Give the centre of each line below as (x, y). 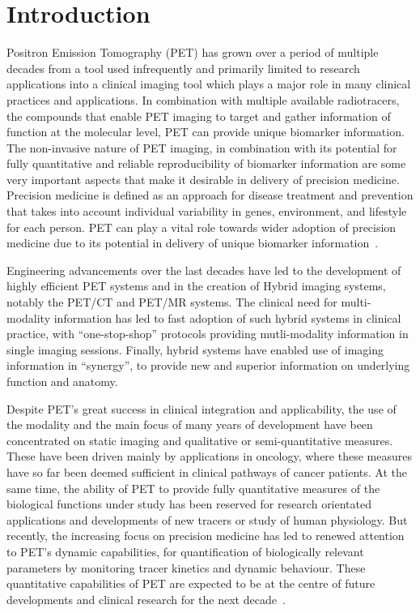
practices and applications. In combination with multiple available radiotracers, (203, 99)
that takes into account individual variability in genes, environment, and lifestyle (207, 211)
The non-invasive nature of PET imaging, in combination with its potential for (202, 147)
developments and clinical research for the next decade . (146, 599)
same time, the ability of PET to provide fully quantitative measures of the (193, 488)
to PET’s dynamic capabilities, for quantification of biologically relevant (185, 551)
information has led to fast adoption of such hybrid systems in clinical (227, 317)
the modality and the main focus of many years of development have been (190, 424)
